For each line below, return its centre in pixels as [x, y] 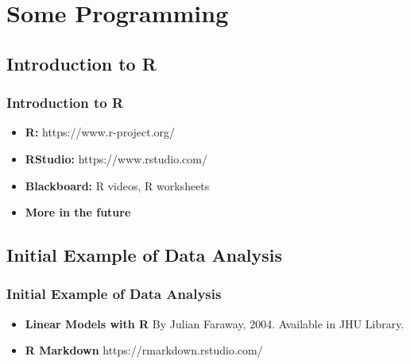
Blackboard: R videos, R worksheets [117, 185]
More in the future [78, 212]
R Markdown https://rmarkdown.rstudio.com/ [144, 350]
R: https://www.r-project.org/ [100, 132]
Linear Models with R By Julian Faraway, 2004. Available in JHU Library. [215, 323]
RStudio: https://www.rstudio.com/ [116, 158]
